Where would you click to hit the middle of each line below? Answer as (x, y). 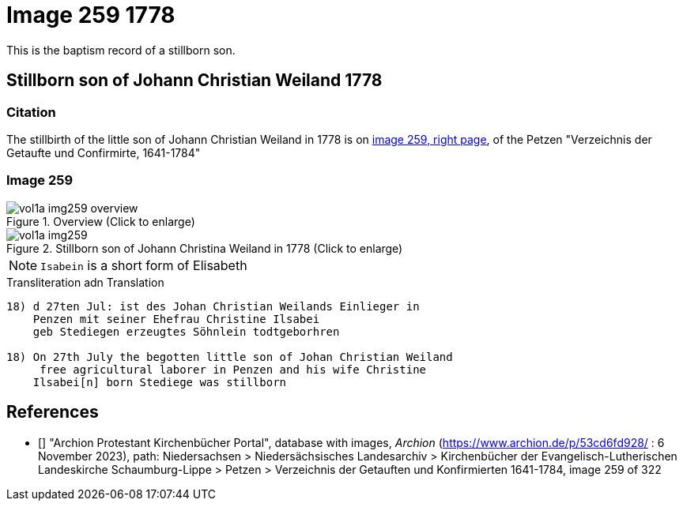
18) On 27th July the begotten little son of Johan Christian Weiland (230, 357)
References (53, 412)
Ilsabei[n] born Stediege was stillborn (160, 382)
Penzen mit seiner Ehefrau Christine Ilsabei (176, 319)
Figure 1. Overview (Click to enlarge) (101, 221)
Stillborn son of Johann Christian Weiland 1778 (194, 81)
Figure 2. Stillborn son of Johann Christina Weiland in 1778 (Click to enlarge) (205, 248)
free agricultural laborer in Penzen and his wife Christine (233, 369)
